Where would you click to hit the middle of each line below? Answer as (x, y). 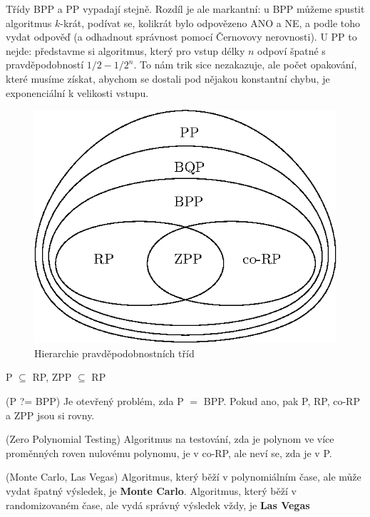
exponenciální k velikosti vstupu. (77, 92)
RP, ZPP (52, 377)
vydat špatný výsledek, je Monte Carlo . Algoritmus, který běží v (151, 490)
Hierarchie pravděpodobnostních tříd (114, 353)
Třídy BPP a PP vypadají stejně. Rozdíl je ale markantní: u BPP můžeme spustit (185, 9)
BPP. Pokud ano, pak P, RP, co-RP (282, 400)
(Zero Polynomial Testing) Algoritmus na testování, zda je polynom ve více (170, 439)
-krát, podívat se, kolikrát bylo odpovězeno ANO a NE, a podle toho (210, 22)
